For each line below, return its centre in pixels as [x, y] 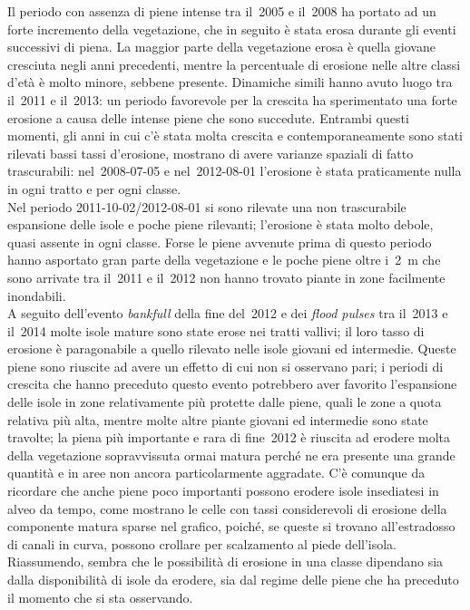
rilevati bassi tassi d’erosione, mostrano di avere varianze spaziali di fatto [211, 153]
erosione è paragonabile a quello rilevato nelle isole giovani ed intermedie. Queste [232, 349]
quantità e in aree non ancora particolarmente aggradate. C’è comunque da [216, 473]
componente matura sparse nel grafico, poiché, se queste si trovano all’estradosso [231, 526]
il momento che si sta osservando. [100, 597]
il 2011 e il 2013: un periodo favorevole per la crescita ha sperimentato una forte [232, 99]
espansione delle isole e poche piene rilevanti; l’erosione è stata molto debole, [220, 224]
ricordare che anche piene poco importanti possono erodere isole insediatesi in [223, 491]
